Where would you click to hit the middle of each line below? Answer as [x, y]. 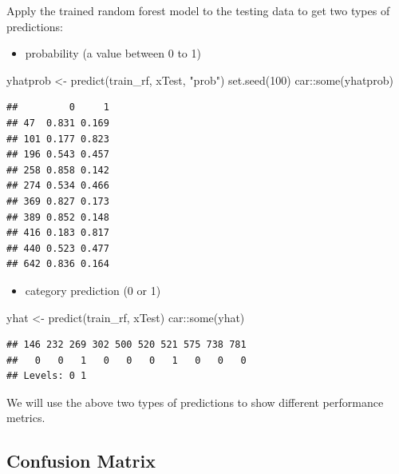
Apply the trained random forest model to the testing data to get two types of [198, 10]
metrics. [26, 418]
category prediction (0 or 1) [93, 290]
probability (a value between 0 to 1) [113, 53]
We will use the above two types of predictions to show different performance [195, 402]
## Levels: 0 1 [47, 376]
